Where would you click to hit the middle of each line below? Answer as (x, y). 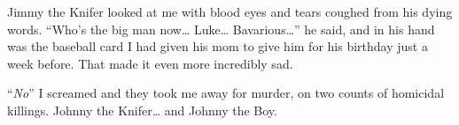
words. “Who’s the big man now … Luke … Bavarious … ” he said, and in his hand (221, 29)
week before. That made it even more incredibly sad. (150, 63)
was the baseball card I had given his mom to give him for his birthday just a (218, 46)
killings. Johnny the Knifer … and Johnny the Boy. (142, 110)
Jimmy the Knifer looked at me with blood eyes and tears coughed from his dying (230, 11)
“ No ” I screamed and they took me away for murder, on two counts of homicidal (226, 93)
